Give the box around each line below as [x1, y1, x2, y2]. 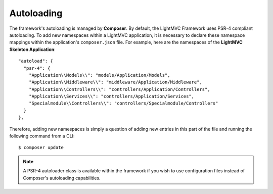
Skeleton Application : [9, 46, 56, 53]
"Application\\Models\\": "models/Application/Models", [28, 72, 170, 78]
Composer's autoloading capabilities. [23, 175, 101, 181]
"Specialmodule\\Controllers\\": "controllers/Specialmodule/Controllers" [28, 101, 218, 106]
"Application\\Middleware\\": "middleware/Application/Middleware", [28, 79, 202, 85]
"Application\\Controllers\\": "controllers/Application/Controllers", [28, 86, 210, 92]
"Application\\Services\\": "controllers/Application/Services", [28, 93, 195, 100]
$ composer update [18, 144, 64, 151]
